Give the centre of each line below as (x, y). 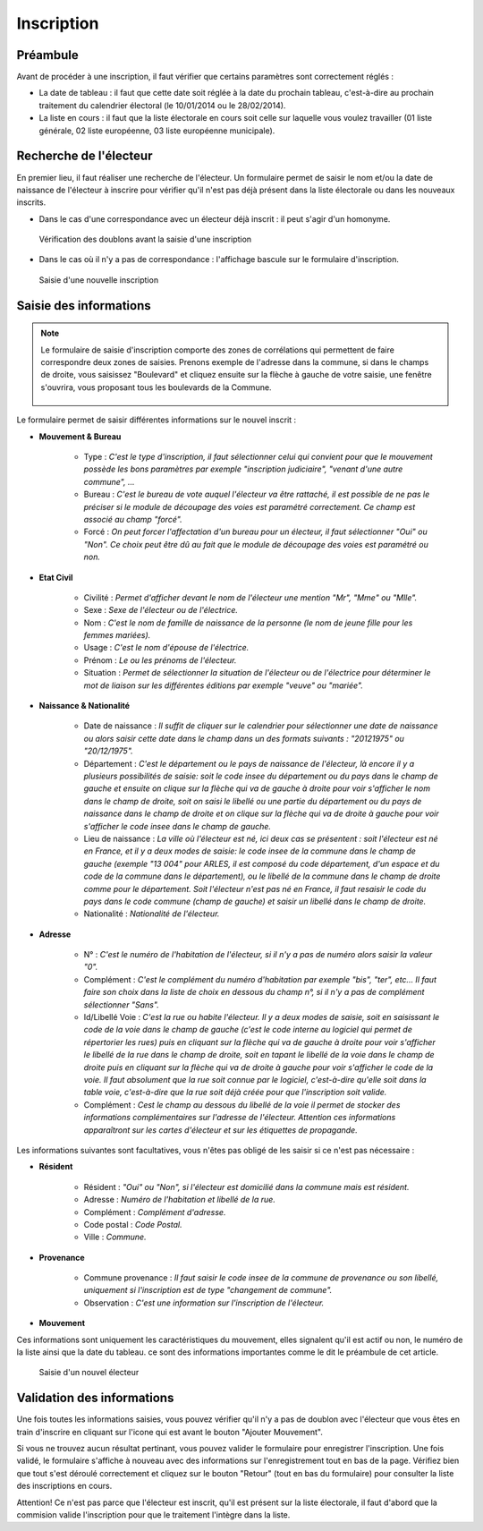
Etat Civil (56, 577)
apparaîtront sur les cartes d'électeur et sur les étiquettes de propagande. (220, 1130)
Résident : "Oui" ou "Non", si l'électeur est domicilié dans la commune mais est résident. (246, 1187)
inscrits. (31, 202)
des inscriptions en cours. (64, 1486)
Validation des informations (95, 1398)
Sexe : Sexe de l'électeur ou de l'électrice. (161, 610)
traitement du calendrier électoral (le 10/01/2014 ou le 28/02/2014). (162, 105)
